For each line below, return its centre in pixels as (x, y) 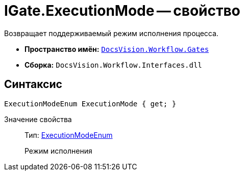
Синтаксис (33, 84)
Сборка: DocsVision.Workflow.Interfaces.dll (113, 65)
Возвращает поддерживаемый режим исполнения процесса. (111, 33)
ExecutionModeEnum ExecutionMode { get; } (90, 104)
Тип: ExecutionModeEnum (69, 135)
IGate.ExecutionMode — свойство (122, 11)
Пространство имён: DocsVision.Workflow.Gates (117, 49)
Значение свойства (38, 119)
